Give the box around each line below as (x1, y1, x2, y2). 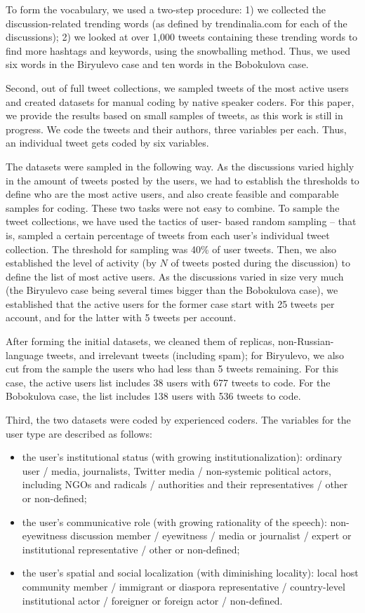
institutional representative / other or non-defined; (22, 541, 240, 556)
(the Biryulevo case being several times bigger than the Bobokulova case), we (6, 283, 338, 297)
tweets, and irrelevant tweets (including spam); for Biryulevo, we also (46, 347, 345, 362)
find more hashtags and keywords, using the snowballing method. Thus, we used (6, 43, 351, 58)
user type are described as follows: (6, 426, 152, 440)
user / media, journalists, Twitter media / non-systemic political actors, (22, 463, 331, 478)
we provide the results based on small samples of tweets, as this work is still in (6, 108, 343, 123)
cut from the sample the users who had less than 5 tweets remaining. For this (6, 361, 339, 376)
